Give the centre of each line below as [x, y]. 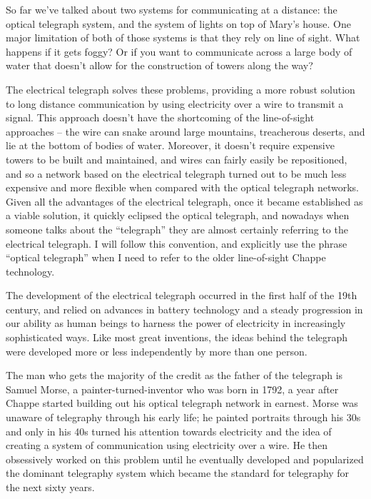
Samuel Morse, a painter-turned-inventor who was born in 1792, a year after [172, 389]
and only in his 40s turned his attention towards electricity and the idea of [169, 431]
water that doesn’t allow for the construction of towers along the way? [159, 65]
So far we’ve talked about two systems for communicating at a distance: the [172, 9]
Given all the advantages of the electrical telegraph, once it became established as [184, 201]
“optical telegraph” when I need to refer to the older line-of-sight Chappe [166, 257]
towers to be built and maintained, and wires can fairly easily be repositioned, [177, 159]
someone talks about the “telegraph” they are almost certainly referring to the [177, 229]
